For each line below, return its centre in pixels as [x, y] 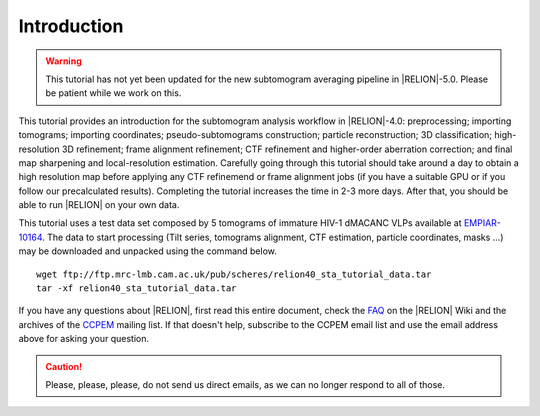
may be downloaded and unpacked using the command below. [147, 251]
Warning [63, 61]
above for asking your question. [84, 339]
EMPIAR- [482, 223]
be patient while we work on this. [113, 93]
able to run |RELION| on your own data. [99, 205]
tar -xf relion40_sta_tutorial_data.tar [136, 288]
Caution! [64, 366]
